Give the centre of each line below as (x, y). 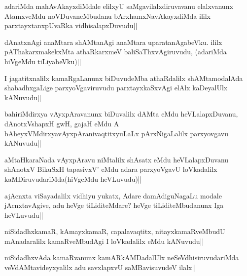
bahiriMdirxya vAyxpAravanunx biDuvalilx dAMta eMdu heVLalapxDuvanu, (121, 114)
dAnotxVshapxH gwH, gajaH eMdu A (62, 123)
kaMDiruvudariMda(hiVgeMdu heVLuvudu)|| (73, 178)
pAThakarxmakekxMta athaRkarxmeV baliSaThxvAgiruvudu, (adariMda (116, 52)
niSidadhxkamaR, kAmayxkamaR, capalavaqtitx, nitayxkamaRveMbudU (115, 231)
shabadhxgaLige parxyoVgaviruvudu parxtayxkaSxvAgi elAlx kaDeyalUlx (116, 88)
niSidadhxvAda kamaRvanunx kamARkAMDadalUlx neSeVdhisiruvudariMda (122, 257)
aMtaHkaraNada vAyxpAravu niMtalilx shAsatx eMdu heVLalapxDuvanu (117, 159)
